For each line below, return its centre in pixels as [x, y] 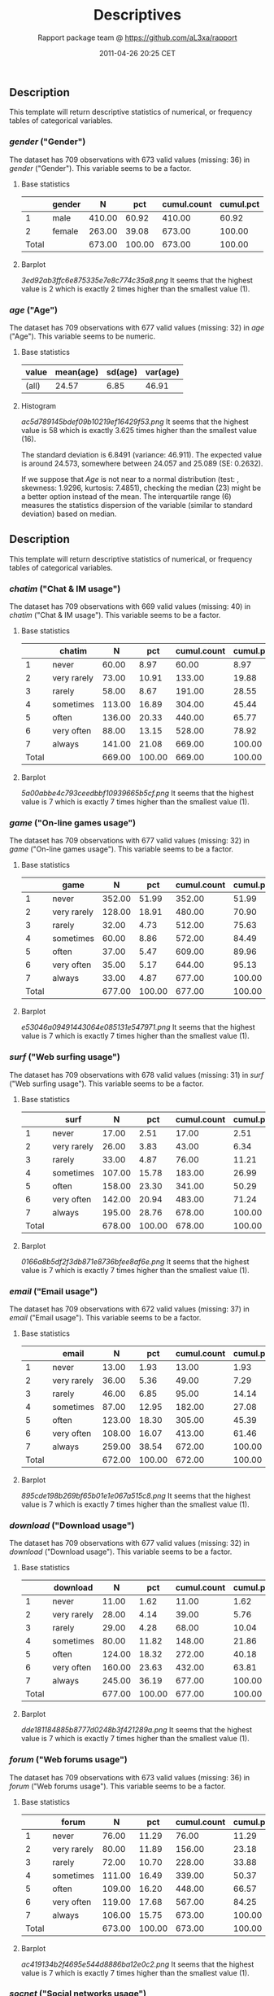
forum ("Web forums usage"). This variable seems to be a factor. [117, 1786]
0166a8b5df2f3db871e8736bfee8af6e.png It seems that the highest [135, 1261]
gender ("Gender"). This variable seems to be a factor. [100, 168]
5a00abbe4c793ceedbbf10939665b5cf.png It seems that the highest [137, 793]
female [65, 231]
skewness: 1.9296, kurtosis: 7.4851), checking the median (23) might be [141, 488]
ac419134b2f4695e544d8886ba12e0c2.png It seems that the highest [137, 1964]
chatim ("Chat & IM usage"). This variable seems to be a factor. [115, 615]
